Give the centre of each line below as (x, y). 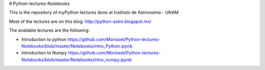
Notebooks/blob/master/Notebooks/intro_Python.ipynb (77, 46)
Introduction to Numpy (44, 53)
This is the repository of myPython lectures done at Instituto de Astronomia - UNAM (94, 13)
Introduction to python (44, 39)
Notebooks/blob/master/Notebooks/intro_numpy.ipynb (77, 60)
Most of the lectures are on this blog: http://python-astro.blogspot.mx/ (80, 21)
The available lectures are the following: (50, 30)
